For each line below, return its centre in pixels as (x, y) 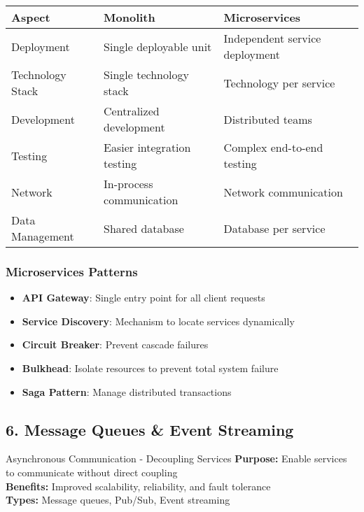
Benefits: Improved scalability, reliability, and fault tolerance (138, 486)
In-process (128, 184)
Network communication (283, 192)
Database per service (274, 228)
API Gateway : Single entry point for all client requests (143, 298)
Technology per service (279, 83)
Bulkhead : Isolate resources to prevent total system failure (150, 368)
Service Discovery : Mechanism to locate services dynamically (158, 321)
